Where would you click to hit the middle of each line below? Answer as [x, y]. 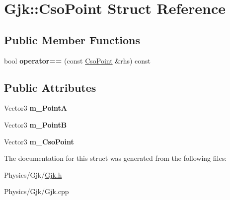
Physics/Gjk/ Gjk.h [33, 174]
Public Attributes [50, 87]
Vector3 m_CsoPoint [39, 141]
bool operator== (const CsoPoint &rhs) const [77, 60]
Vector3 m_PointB [36, 124]
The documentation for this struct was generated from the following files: [115, 158]
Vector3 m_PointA [36, 108]
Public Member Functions [72, 39]
